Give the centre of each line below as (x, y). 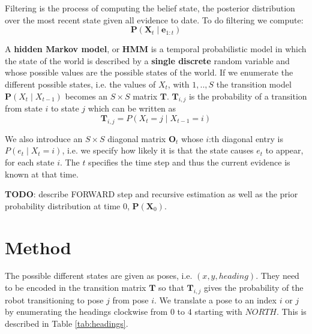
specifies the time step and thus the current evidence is (189, 162)
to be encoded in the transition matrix (76, 288)
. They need (277, 276)
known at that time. (42, 174)
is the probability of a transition (248, 96)
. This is (291, 312)
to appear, (284, 150)
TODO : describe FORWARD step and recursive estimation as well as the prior (151, 194)
